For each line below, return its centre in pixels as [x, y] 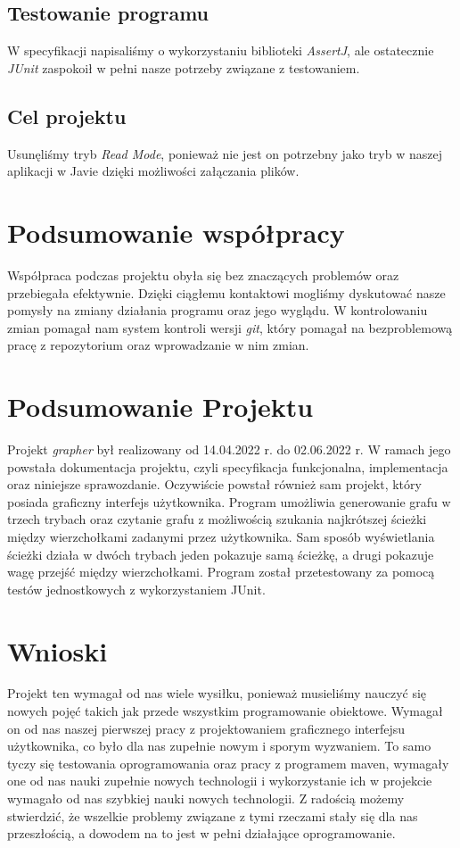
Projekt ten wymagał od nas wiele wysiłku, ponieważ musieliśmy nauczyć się [217, 693]
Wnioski [57, 650]
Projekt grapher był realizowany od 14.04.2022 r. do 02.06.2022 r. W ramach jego [229, 449]
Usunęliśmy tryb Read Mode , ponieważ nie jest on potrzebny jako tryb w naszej [225, 153]
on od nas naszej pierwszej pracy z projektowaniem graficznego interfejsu [206, 728]
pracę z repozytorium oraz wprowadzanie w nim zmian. [158, 345]
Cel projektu [67, 116]
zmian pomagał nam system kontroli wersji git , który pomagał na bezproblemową [230, 327]
